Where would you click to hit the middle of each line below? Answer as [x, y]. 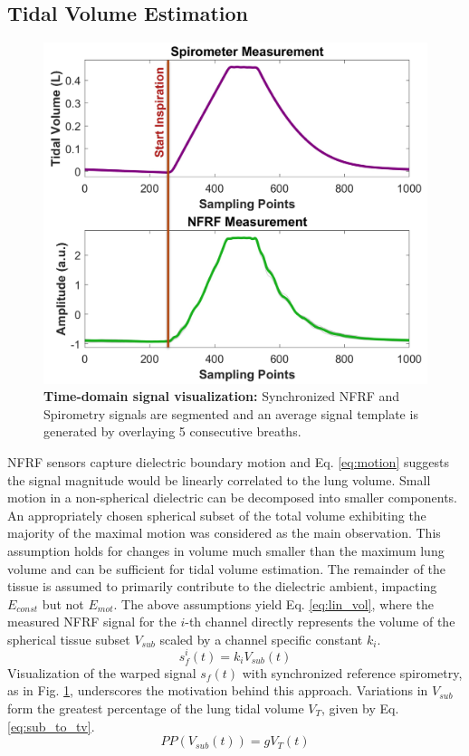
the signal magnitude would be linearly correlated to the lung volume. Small [219, 479]
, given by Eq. [360, 708]
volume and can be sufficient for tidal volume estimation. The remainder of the [227, 568]
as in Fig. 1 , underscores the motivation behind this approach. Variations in [218, 690]
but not [63, 603]
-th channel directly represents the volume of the [320, 622]
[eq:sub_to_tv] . [51, 726]
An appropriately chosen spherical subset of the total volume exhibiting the [217, 515]
